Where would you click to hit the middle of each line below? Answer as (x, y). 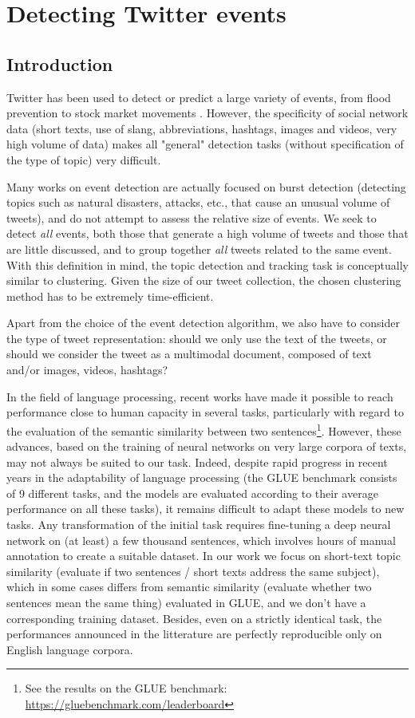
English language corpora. (70, 649)
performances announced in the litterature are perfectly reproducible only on (194, 634)
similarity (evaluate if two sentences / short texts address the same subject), (193, 571)
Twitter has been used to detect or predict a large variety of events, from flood (199, 97)
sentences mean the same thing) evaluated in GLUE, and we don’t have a (186, 603)
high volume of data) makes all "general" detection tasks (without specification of (205, 144)
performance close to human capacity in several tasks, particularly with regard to (205, 412)
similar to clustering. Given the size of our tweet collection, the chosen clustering (204, 280)
